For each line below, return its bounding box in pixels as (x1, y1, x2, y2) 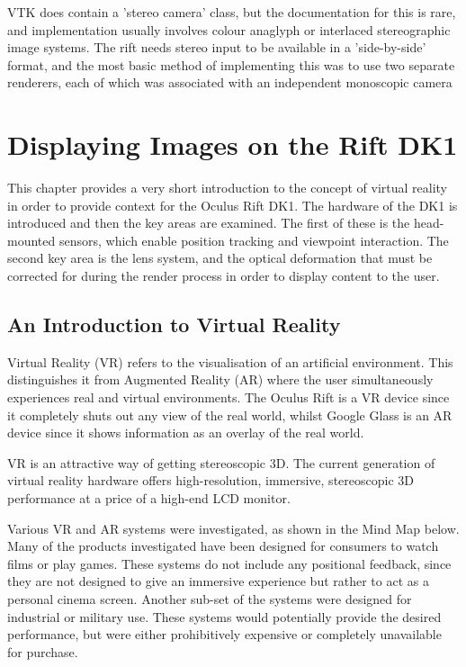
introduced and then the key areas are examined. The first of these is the (7, 213, 410, 232)
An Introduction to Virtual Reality (7, 311, 341, 338)
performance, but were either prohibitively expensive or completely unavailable (7, 625, 442, 644)
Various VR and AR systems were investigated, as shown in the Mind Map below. (7, 518, 460, 537)
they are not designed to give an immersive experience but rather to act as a (7, 572, 429, 590)
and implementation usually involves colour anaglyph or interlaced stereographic (7, 20, 451, 39)
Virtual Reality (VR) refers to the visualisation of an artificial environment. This (7, 352, 453, 371)
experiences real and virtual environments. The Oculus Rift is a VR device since (7, 388, 450, 407)
